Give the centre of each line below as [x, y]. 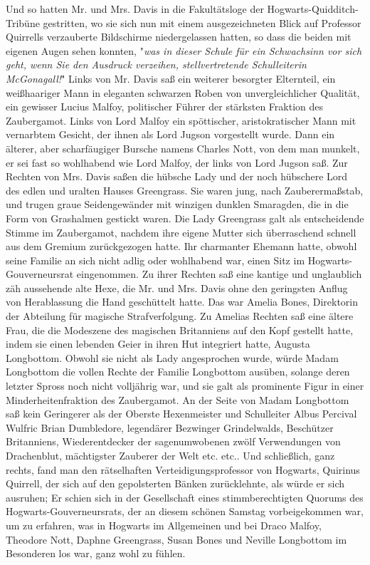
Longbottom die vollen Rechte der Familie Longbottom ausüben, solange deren [178, 372]
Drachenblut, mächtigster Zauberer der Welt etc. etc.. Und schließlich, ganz [170, 455]
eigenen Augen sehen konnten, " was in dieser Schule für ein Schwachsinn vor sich [184, 50]
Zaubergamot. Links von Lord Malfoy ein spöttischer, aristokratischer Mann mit [181, 120]
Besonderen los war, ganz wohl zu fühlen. [96, 553]
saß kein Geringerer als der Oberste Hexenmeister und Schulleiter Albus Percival [181, 414]
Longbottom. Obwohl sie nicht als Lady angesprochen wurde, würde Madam [172, 357]
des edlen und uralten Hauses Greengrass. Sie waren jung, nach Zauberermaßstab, [185, 190]
